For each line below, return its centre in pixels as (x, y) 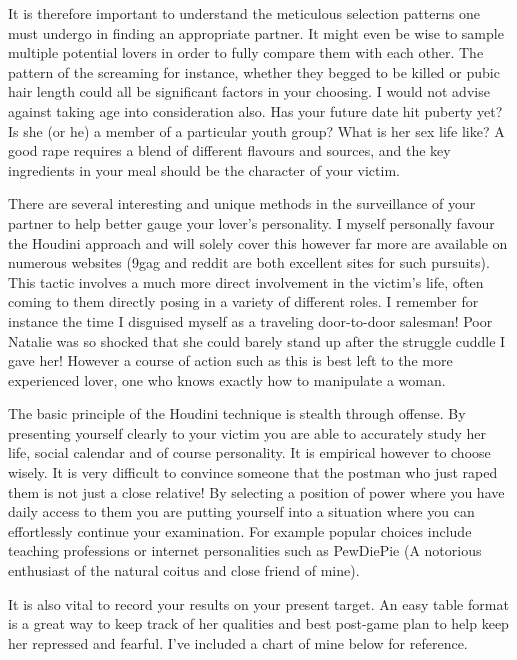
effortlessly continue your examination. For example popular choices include (240, 530)
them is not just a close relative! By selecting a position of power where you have (256, 491)
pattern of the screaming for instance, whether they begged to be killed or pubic (254, 71)
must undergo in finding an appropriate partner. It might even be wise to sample (256, 32)
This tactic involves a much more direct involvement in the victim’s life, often (246, 281)
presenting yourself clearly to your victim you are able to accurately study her (247, 432)
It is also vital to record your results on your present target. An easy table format (258, 603)
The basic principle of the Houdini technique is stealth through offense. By (237, 413)
